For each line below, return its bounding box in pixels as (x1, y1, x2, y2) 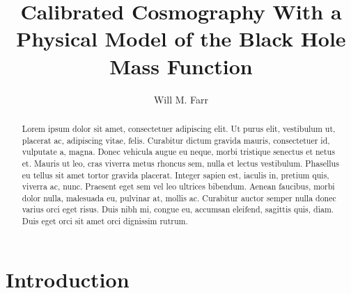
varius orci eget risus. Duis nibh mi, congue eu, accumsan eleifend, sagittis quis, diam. (22, 203, 334, 215)
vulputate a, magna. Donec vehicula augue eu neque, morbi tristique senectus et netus (22, 146, 335, 158)
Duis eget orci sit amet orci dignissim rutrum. (22, 215, 188, 227)
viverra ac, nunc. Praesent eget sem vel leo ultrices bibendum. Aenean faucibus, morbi (22, 181, 335, 192)
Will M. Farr (153, 92, 209, 106)
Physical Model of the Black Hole (16, 24, 346, 53)
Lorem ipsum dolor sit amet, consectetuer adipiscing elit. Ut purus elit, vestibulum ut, (22, 122, 336, 134)
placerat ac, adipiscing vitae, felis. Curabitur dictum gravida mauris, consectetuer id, (22, 134, 330, 146)
